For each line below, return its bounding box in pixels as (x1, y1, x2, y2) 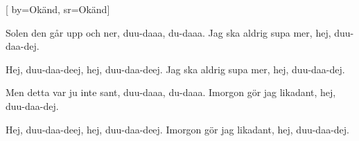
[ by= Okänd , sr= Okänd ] (6, 2, 110, 16)
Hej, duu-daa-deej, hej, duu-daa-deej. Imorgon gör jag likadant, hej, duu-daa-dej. (6, 122, 349, 136)
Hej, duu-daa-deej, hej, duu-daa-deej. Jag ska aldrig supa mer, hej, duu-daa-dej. (6, 62, 345, 76)
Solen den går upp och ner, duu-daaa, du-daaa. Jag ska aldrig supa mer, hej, (6, 25, 331, 39)
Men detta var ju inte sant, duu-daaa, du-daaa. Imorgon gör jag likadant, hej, (6, 85, 336, 100)
